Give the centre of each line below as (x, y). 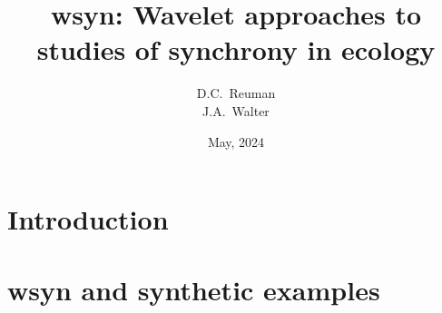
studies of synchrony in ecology (236, 49)
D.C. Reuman (236, 93)
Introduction (88, 219)
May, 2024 (236, 141)
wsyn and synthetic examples (194, 290)
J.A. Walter (236, 110)
